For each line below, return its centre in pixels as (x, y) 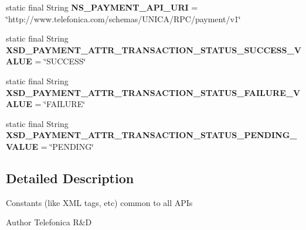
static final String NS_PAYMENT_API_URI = (102, 7)
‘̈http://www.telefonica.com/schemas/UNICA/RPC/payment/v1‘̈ (123, 18)
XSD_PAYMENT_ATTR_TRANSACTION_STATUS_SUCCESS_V (154, 49)
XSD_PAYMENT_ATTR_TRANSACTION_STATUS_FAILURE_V (153, 92)
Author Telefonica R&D (49, 222)
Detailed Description (70, 178)
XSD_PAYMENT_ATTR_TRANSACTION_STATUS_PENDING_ (152, 135)
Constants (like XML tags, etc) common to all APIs (99, 202)
